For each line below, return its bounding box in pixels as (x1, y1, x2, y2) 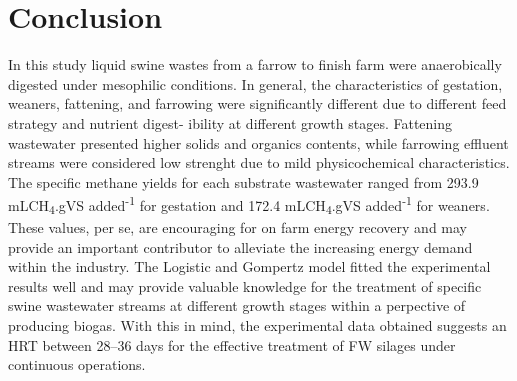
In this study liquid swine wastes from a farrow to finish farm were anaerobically (8, 54, 502, 75)
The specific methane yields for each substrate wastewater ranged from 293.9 (8, 171, 479, 192)
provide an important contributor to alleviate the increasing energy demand (8, 236, 473, 257)
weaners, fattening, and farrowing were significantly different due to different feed (8, 93, 507, 114)
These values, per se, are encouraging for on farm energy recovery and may (8, 217, 468, 238)
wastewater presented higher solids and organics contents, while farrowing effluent (8, 132, 509, 153)
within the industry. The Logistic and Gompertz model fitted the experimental (8, 256, 491, 277)
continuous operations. (8, 354, 146, 375)
